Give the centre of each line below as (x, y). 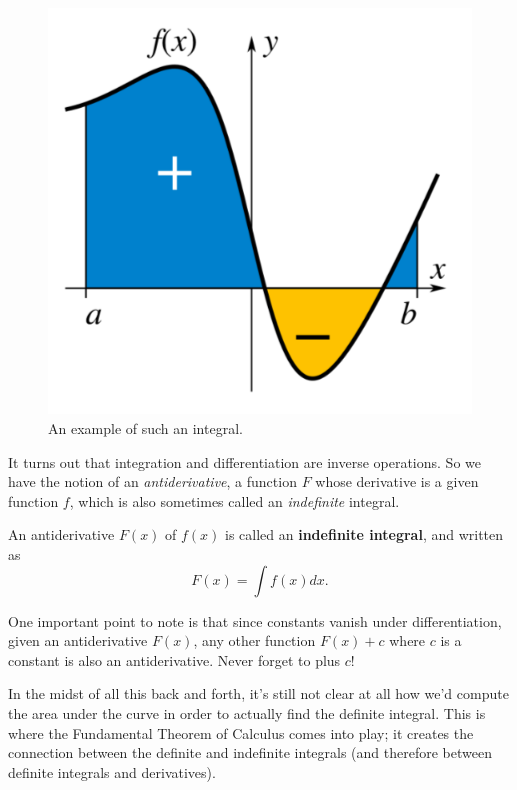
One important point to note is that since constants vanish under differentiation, (255, 620)
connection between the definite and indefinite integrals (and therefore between (250, 752)
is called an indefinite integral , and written (364, 534)
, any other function (254, 640)
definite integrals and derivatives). (112, 771)
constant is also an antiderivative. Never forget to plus (174, 659)
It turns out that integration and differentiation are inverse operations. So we (244, 461)
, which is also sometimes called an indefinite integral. (234, 500)
